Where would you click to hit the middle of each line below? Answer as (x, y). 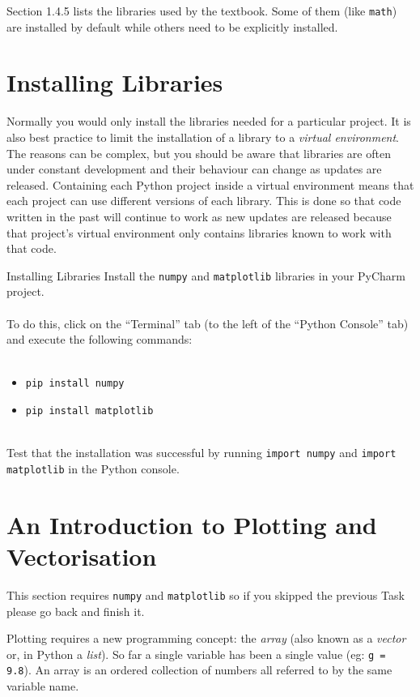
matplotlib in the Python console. (93, 468)
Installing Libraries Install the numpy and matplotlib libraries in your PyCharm (206, 275)
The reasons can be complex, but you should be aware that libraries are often (199, 153)
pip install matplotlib (89, 411)
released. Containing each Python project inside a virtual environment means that (210, 184)
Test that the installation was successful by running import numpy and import (202, 453)
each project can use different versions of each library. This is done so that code (204, 201)
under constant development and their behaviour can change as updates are (194, 169)
